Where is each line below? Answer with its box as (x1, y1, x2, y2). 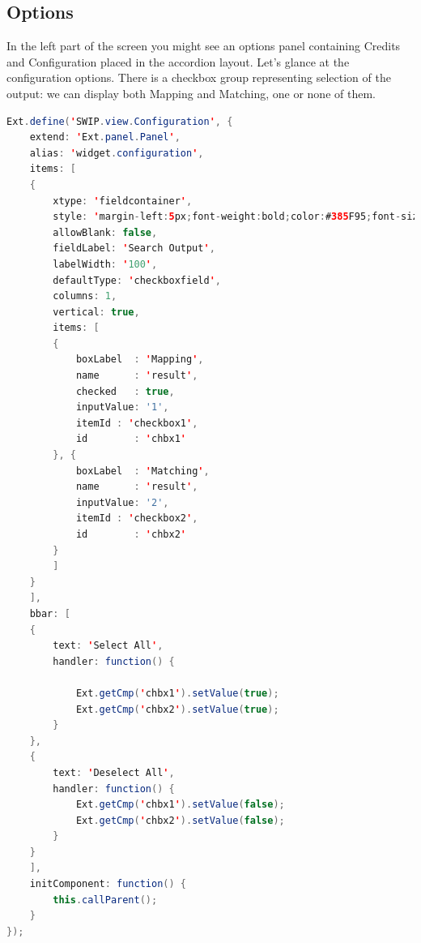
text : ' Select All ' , (53, 640, 164, 652)
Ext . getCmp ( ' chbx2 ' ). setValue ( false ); (75, 814, 285, 826)
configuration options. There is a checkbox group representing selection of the (6, 69, 391, 86)
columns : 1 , (53, 290, 117, 302)
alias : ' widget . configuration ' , (29, 147, 204, 159)
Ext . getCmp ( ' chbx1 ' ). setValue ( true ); (75, 687, 279, 699)
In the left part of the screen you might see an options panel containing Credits (6, 37, 401, 54)
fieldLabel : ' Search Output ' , (53, 242, 215, 255)
